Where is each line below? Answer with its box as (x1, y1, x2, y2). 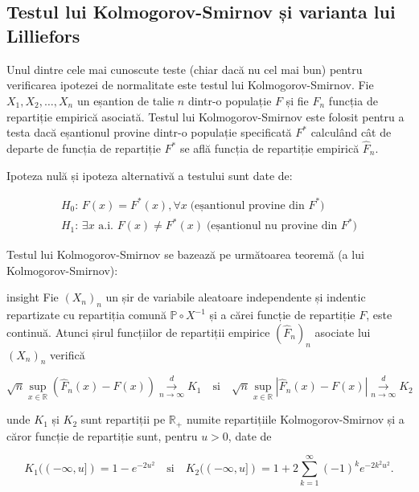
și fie (285, 92, 309, 109)
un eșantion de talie (76, 92, 175, 109)
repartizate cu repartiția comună (6, 306, 166, 323)
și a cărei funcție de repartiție (209, 306, 355, 323)
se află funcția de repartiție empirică (179, 140, 359, 156)
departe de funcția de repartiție (6, 140, 161, 156)
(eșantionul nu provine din (206, 220, 338, 232)
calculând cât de (310, 124, 392, 141)
